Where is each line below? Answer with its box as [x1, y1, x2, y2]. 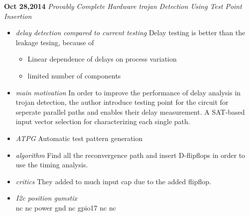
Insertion [4, 10, 32, 21]
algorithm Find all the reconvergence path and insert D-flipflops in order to [15, 149, 246, 160]
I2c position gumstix [15, 193, 77, 203]
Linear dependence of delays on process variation [27, 54, 177, 64]
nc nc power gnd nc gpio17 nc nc [15, 202, 116, 213]
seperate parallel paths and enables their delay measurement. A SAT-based [15, 106, 245, 117]
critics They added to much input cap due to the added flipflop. [15, 176, 211, 186]
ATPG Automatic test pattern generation [15, 133, 143, 143]
